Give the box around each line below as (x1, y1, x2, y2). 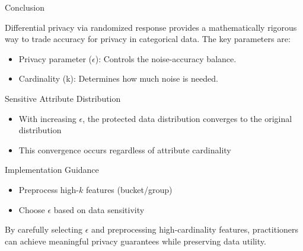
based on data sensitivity (53, 203, 145, 215)
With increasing (18, 112, 76, 124)
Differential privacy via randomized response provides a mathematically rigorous (5, 21, 297, 33)
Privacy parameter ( (18, 52, 92, 65)
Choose (18, 203, 45, 215)
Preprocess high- (18, 183, 79, 195)
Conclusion (5, 1, 44, 13)
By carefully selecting (5, 223, 82, 236)
